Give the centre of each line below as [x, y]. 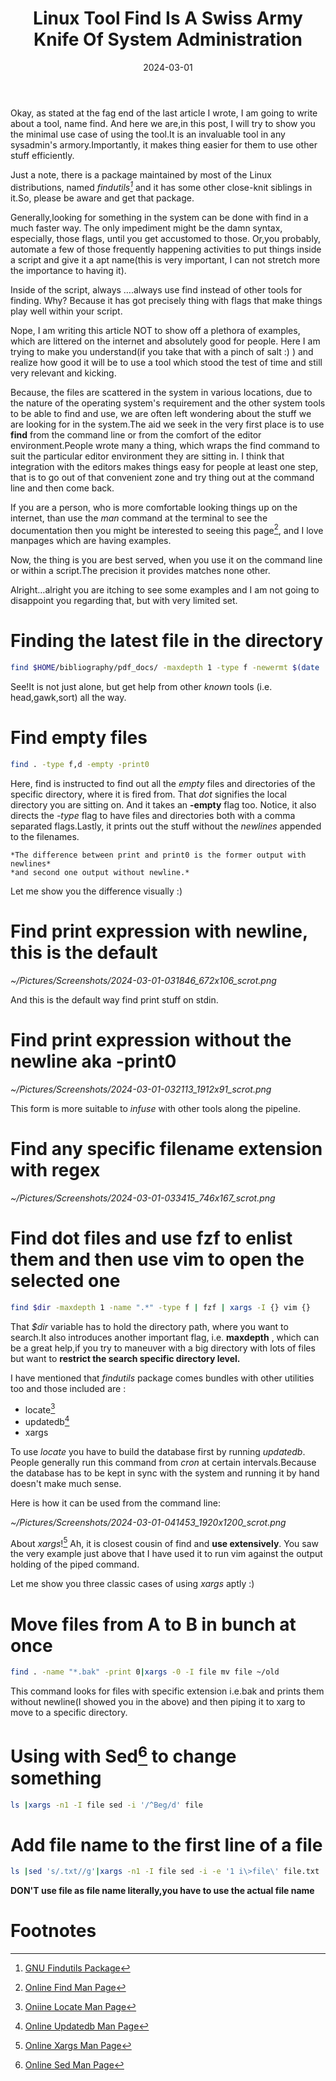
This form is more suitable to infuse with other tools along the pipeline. [155, 1108]
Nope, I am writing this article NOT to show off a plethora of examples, [155, 330]
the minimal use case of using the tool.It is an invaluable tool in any [148, 134]
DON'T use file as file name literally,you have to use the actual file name [162, 1891]
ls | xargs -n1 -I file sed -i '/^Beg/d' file [106, 1805]
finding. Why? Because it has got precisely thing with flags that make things [166, 300]
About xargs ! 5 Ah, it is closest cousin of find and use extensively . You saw [165, 1542]
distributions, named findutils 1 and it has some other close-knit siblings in [161, 186]
